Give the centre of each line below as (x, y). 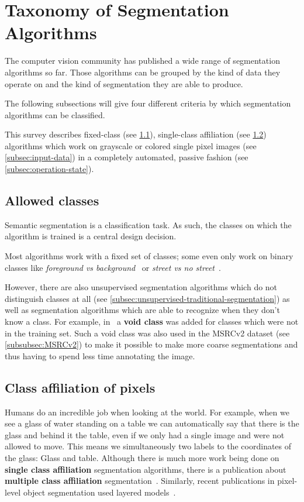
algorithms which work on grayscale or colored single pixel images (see (131, 145)
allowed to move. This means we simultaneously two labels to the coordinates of (148, 446)
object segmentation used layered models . (99, 492)
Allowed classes (52, 200)
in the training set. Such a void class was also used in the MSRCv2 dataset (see (147, 333)
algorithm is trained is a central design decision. (91, 236)
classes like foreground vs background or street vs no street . (113, 267)
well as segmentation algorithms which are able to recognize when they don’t (142, 310)
